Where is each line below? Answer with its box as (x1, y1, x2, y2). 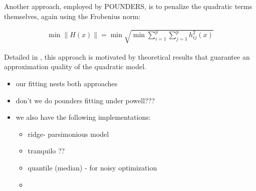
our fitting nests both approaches (16, 78, 118, 88)
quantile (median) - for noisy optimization (28, 162, 157, 172)
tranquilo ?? (28, 145, 65, 156)
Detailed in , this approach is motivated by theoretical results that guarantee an (4, 51, 250, 62)
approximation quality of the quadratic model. (4, 61, 147, 72)
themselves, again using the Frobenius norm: (4, 11, 141, 21)
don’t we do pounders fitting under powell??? (16, 95, 155, 105)
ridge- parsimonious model (28, 128, 109, 139)
